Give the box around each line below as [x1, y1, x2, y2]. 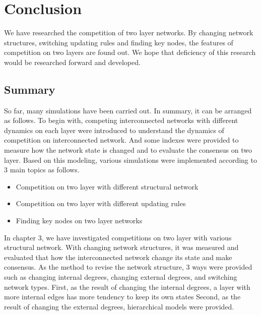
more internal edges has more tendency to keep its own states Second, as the [4, 291, 241, 302]
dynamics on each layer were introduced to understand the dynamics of [4, 124, 224, 135]
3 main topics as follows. [4, 164, 80, 175]
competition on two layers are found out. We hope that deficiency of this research [4, 47, 256, 57]
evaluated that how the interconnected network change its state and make [4, 251, 232, 262]
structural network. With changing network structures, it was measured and [4, 242, 239, 253]
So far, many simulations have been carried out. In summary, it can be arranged [4, 105, 252, 115]
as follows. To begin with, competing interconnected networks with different [4, 115, 238, 125]
